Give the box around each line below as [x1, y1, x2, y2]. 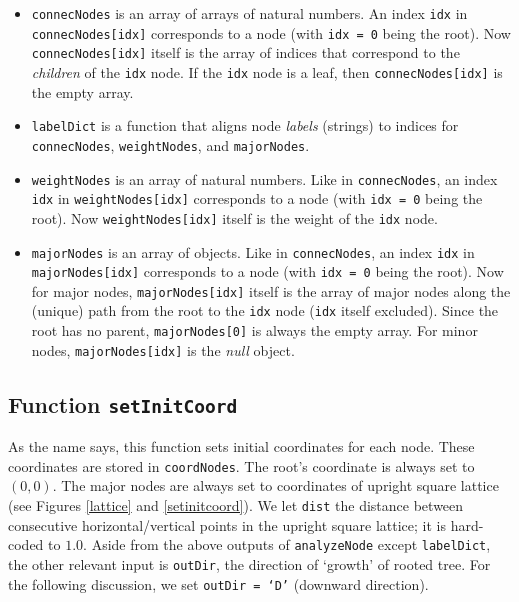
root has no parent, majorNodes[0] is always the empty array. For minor [31, 320, 478, 341]
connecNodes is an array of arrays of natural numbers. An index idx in [31, 3, 468, 23]
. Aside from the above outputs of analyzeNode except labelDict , [83, 534, 491, 555]
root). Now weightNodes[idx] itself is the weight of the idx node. [31, 207, 438, 228]
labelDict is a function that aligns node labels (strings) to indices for [31, 115, 459, 136]
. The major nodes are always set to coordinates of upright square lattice [52, 475, 499, 496]
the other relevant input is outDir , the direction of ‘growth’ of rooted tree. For [8, 553, 491, 574]
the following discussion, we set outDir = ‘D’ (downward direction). [8, 573, 429, 594]
